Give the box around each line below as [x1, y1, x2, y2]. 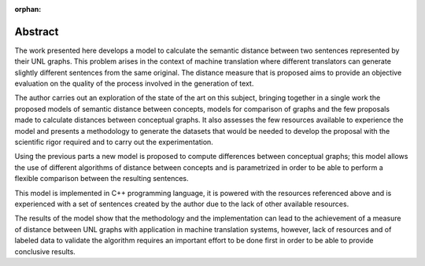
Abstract [14, 24, 59, 39]
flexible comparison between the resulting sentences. [14, 174, 189, 183]
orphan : [14, 5, 42, 13]
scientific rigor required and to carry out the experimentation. [14, 138, 214, 147]
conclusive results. [14, 246, 76, 256]
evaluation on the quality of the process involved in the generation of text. [14, 79, 254, 88]
